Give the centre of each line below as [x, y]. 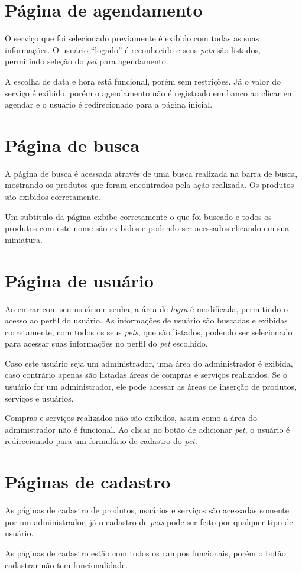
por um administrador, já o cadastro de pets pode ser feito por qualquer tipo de [149, 521]
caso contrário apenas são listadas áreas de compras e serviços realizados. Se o [146, 375]
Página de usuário [79, 280]
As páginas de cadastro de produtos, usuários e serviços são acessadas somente [147, 510]
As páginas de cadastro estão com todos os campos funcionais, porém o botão [145, 553]
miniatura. [24, 239]
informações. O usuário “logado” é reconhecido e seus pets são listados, [133, 49]
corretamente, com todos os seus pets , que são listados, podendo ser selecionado [149, 331]
